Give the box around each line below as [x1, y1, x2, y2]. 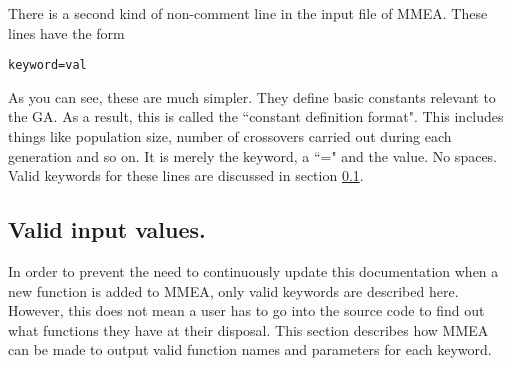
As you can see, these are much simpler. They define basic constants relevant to [8, 86, 496, 107]
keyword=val [8, 58, 87, 73]
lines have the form [8, 22, 125, 43]
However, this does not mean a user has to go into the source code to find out [8, 300, 485, 321]
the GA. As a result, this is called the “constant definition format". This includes [8, 106, 504, 127]
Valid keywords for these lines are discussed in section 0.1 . [8, 165, 364, 186]
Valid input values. [8, 214, 206, 245]
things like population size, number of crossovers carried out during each [8, 126, 452, 147]
